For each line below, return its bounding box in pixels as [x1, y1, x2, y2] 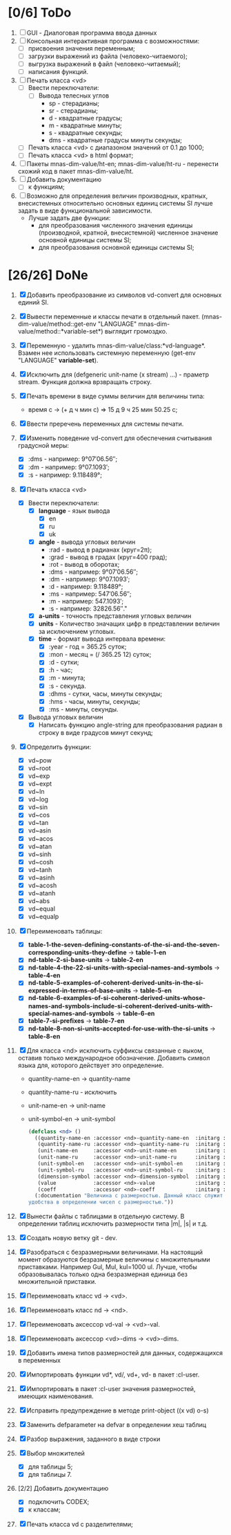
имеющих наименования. [17, 1392, 94, 1401]
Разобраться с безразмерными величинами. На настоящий [26, 1248, 203, 1257]
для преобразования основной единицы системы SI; [38, 243, 194, 251]
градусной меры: [17, 442, 70, 450]
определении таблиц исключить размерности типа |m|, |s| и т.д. [17, 1219, 208, 1228]
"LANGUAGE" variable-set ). [17, 356, 99, 365]
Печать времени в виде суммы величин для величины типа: [26, 392, 205, 401]
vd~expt [28, 780, 52, 788]
